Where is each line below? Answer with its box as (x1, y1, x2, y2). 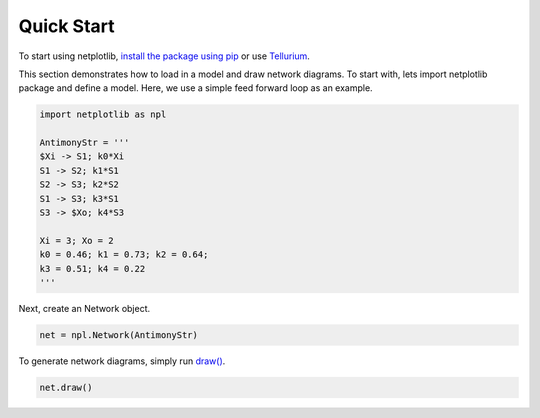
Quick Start (18, 15, 115, 37)
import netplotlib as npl (39, 109, 167, 120)
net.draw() (39, 381, 93, 393)
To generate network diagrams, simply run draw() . (18, 355, 226, 367)
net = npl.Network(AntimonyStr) (39, 329, 199, 340)
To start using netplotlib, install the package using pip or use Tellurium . (18, 50, 310, 62)
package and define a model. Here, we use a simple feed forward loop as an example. (18, 82, 374, 94)
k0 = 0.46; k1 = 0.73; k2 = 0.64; (39, 249, 209, 260)
